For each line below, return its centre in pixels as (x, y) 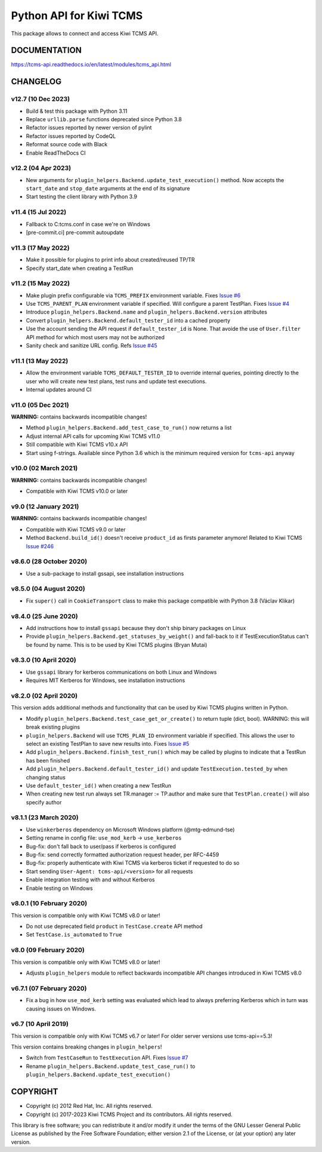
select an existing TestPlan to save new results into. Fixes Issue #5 (108, 744)
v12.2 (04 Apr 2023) (41, 168)
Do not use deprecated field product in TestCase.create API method (114, 926)
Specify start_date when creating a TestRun (80, 268)
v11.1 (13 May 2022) (40, 361)
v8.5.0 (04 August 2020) (48, 589)
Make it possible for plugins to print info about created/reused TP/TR (110, 260)
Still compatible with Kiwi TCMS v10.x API (77, 444)
